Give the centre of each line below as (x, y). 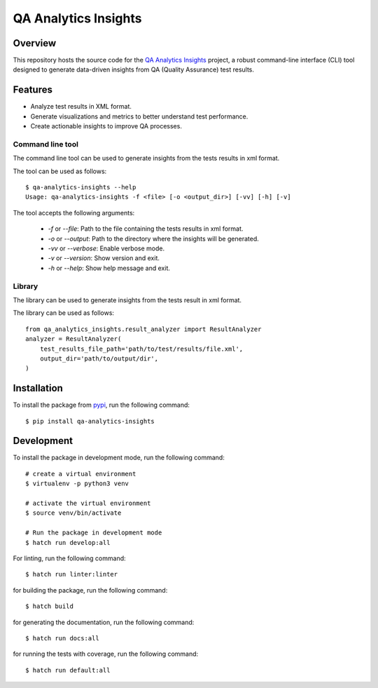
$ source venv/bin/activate (73, 513)
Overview (35, 43)
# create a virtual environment (81, 474)
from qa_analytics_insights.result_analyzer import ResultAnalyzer (143, 329)
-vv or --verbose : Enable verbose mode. (106, 248)
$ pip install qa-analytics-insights (90, 421)
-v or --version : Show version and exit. (104, 258)
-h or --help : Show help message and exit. (109, 268)
